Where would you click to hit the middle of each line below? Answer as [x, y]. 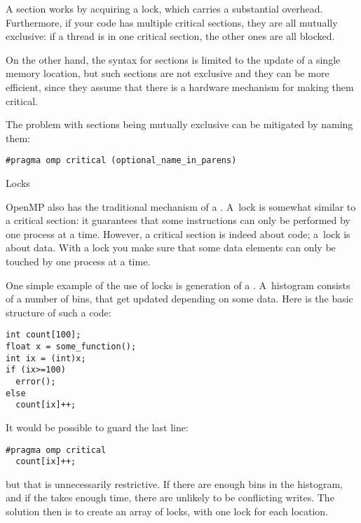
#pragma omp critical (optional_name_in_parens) [121, 161]
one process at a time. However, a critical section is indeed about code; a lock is [178, 233]
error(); [36, 381]
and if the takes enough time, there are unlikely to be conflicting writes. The [170, 497]
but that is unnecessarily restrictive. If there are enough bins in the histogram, [174, 483]
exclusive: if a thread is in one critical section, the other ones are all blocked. [170, 36]
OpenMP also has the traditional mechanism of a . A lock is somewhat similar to [181, 206]
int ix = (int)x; [46, 358]
